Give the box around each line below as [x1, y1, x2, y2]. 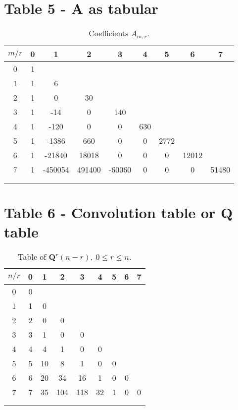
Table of [18, 251, 47, 263]
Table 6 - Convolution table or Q [4, 202, 233, 223]
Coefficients [89, 27, 129, 39]
